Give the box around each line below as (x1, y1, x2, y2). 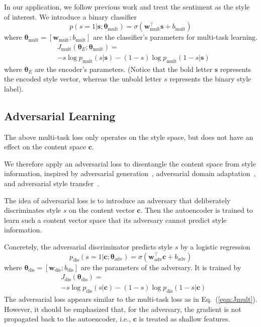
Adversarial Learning (4, 108, 116, 123)
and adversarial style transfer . (4, 178, 100, 188)
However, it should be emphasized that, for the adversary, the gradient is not (4, 303, 241, 314)
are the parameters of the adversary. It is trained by (80, 262, 241, 272)
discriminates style (4, 205, 61, 215)
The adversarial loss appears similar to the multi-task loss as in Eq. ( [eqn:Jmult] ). (4, 294, 257, 304)
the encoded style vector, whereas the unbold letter (4, 73, 162, 84)
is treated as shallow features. (139, 313, 230, 324)
